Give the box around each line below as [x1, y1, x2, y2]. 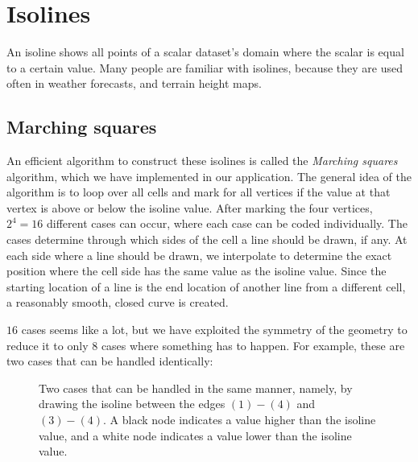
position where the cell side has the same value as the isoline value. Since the [6, 262, 387, 279]
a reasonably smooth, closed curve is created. [6, 294, 229, 311]
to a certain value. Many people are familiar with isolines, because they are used [6, 59, 403, 76]
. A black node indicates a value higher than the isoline [103, 411, 376, 428]
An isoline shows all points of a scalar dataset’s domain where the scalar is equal [6, 43, 404, 60]
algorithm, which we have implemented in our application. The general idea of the [6, 167, 412, 184]
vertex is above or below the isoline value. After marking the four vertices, [6, 199, 373, 216]
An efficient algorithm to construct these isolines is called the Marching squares [6, 152, 398, 169]
